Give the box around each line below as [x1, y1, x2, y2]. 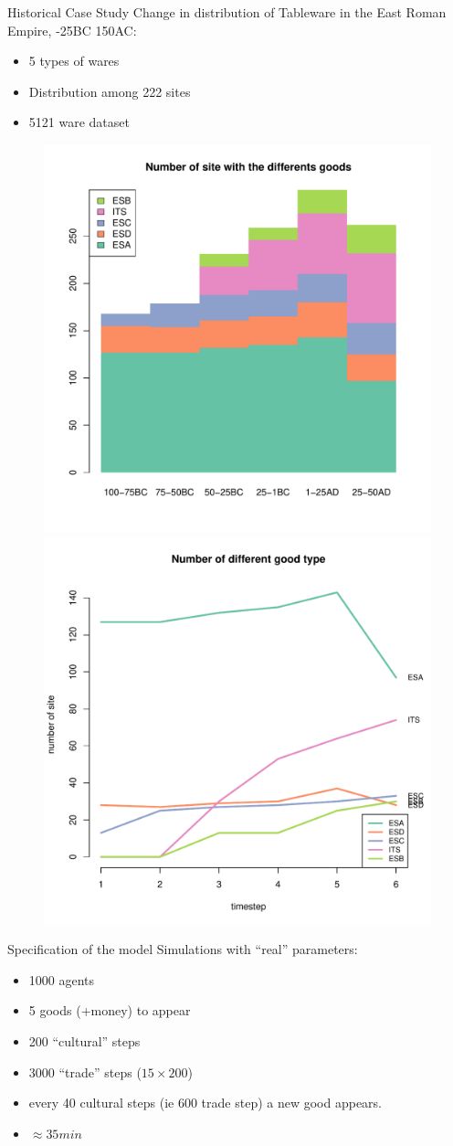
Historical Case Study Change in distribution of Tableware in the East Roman [7, 3, 447, 21]
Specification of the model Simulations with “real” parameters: [7, 939, 358, 959]
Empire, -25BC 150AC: [7, 20, 137, 39]
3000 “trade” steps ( [28, 1062, 142, 1081]
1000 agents [28, 970, 95, 989]
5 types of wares [28, 51, 120, 70]
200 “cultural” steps [28, 1031, 141, 1050]
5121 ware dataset [28, 112, 130, 132]
